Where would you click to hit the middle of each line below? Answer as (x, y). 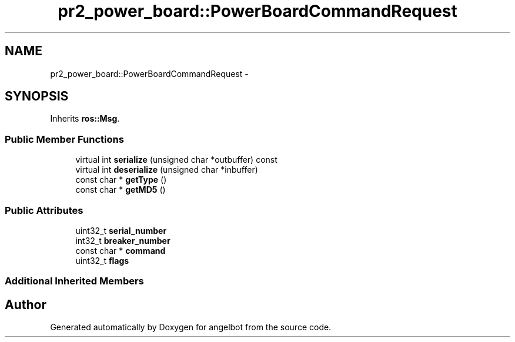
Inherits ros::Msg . (85, 119)
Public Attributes (44, 210)
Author (26, 304)
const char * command (121, 250)
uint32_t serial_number (121, 230)
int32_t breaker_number (123, 240)
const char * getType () (121, 180)
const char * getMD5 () (121, 190)
